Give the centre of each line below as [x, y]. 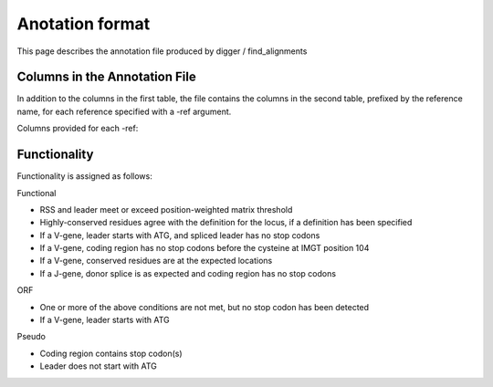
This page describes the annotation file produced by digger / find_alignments [162, 51]
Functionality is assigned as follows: [84, 176]
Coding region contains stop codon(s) [111, 353]
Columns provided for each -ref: [78, 129]
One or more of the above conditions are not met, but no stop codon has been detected [205, 307]
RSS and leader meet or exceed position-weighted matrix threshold [166, 209]
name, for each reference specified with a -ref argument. [124, 111]
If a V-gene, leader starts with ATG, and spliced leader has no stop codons [180, 235]
